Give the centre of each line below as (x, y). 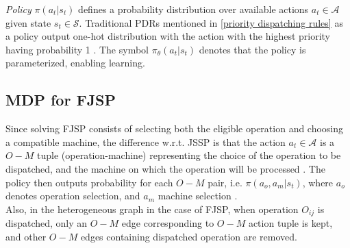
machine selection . (198, 196)
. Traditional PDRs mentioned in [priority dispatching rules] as (211, 22)
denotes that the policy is (252, 49)
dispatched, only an (47, 223)
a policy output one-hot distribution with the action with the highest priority (168, 36)
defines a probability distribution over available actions (193, 9)
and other (26, 236)
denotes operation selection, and (73, 196)
